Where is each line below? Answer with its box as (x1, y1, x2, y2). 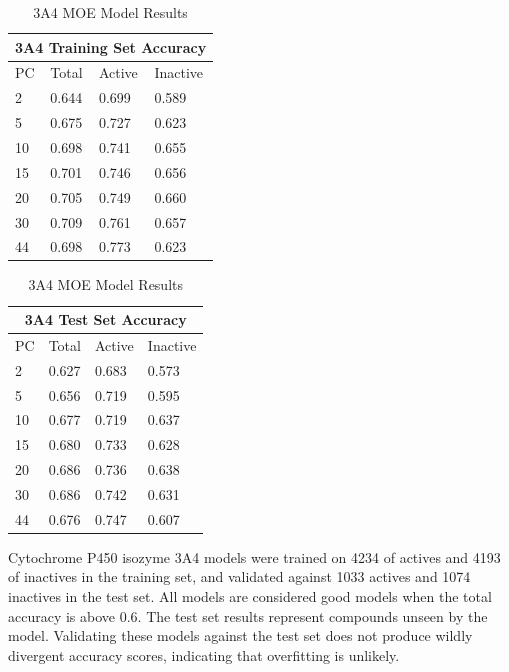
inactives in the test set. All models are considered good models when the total (8, 586, 492, 607)
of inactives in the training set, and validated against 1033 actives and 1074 (8, 566, 471, 587)
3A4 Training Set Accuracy (15, 36, 207, 57)
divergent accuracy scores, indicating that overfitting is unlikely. (8, 644, 400, 665)
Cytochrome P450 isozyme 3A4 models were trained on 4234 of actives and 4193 (8, 546, 501, 567)
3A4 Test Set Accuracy (24, 309, 187, 330)
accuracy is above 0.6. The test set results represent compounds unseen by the (8, 605, 488, 626)
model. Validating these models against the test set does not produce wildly (8, 625, 473, 646)
